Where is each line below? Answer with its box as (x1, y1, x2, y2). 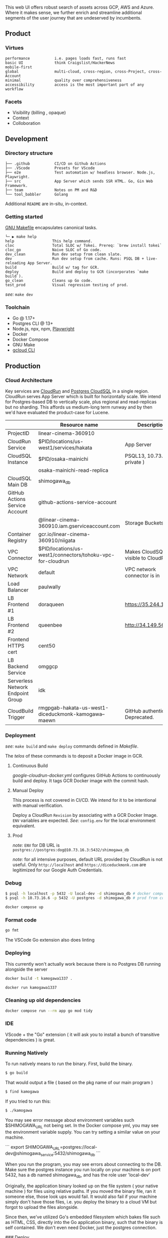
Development (5, 135, 48, 143)
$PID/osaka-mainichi (38, 455, 88, 462)
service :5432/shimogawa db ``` (40, 1150, 101, 1158)
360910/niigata (38, 537, 76, 544)
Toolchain (5, 303, 30, 310)
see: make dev (5, 291, 33, 297)
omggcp (38, 663, 58, 670)
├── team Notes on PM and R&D (5, 188, 97, 193)
